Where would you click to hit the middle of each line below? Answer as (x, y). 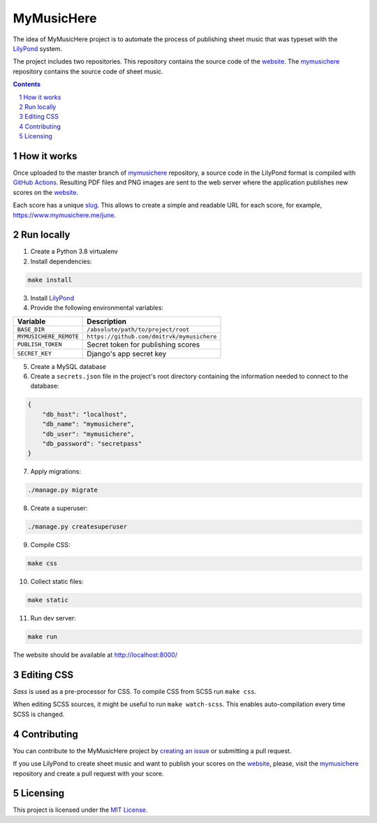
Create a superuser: (59, 508)
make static (48, 600)
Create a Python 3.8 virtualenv (74, 252)
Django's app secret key (127, 354)
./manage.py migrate (62, 490)
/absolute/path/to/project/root (138, 329)
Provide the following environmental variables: (97, 308)
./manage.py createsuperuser (77, 527)
